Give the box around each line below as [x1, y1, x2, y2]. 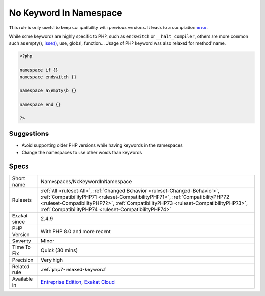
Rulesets [12, 196, 32, 203]
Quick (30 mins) [40, 247, 78, 254]
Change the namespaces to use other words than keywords [21, 149, 142, 155]
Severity [12, 237, 31, 244]
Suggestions [9, 130, 49, 138]
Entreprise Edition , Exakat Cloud [40, 278, 115, 285]
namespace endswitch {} [19, 74, 77, 80]
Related [12, 263, 30, 269]
